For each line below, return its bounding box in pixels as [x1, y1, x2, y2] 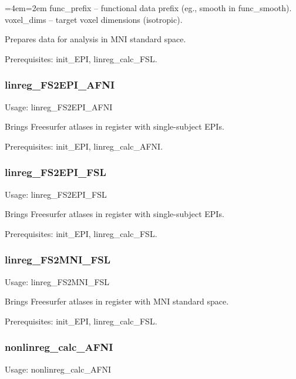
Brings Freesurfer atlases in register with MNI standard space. [5, 295, 229, 307]
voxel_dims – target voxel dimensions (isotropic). [5, 13, 183, 25]
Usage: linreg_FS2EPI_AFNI [5, 100, 113, 113]
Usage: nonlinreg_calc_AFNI [5, 363, 112, 375]
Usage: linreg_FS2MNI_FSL [5, 275, 110, 287]
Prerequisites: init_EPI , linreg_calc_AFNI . [5, 140, 163, 152]
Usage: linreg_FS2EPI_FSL [5, 188, 107, 200]
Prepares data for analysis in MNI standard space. [5, 33, 186, 45]
